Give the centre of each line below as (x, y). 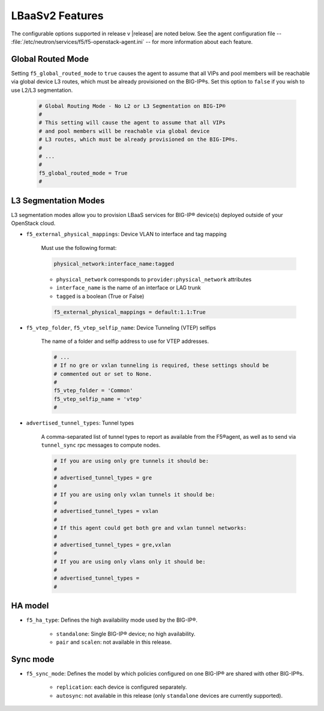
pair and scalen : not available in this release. (114, 642)
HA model (30, 606)
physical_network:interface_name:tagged (114, 263)
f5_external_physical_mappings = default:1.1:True (130, 312)
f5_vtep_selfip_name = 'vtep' (98, 399)
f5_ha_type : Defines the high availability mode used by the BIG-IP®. (112, 620)
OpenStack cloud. (33, 223)
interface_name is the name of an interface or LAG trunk (128, 288)
